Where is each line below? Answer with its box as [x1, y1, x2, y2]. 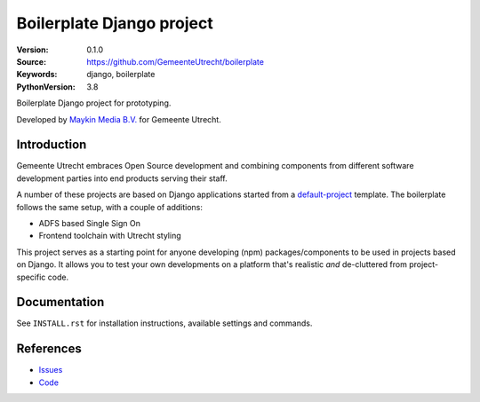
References [16, 342, 82, 357]
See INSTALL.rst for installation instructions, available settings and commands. [16, 318, 313, 328]
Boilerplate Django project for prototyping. [16, 98, 172, 108]
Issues [38, 365, 63, 375]
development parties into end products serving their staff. [16, 173, 228, 184]
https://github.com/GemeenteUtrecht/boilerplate [86, 56, 264, 67]
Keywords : [16, 69, 58, 80]
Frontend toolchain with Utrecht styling [38, 231, 181, 241]
